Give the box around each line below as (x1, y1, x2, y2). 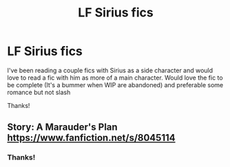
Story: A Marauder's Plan (7, 122, 118, 133)
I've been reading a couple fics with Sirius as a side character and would (7, 66, 213, 74)
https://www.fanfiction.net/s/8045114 (7, 132, 176, 144)
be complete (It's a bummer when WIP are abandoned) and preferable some (7, 80, 224, 89)
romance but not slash (7, 88, 71, 96)
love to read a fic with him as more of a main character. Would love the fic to (7, 74, 223, 82)
